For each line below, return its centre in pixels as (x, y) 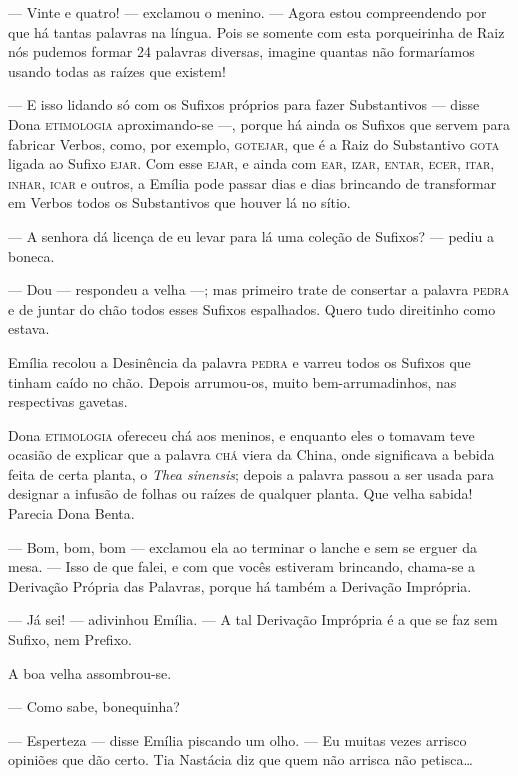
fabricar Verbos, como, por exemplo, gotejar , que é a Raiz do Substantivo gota (254, 143)
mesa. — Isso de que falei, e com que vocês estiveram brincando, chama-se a (242, 566)
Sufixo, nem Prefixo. (70, 639)
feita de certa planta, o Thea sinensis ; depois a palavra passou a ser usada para (251, 473)
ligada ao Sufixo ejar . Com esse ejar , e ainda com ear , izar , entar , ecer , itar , (251, 163)
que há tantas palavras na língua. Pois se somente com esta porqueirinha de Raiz (256, 31)
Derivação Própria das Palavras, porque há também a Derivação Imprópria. (240, 585)
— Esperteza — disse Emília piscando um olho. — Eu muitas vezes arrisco (237, 739)
